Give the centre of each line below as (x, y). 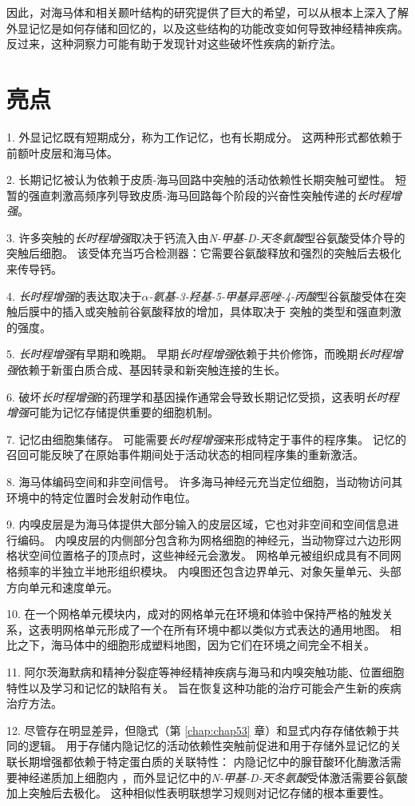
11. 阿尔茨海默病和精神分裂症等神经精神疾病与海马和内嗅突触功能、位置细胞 (206, 671)
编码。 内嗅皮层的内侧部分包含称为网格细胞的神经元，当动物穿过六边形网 (209, 539)
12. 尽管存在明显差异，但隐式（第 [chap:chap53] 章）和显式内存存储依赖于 (198, 730)
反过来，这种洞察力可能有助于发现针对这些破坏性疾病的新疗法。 (174, 44)
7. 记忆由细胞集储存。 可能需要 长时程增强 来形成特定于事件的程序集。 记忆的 (206, 439)
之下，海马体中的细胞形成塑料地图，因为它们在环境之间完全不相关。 (196, 645)
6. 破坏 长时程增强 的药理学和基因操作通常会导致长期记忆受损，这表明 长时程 (203, 396)
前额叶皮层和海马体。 (62, 152)
